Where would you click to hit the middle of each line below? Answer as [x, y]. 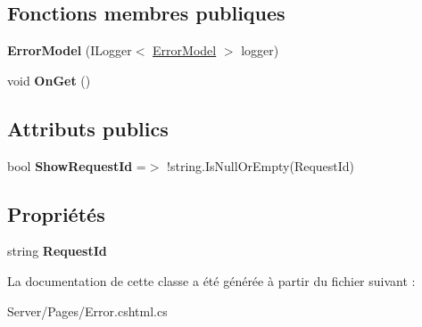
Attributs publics [88, 128]
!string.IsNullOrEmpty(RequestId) [261, 165]
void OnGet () [49, 80]
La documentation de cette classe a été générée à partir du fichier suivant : [211, 280]
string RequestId [57, 251]
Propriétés [56, 213]
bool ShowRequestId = [77, 165]
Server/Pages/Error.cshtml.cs [87, 311]
